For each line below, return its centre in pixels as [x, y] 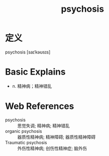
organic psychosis [24, 131]
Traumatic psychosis [26, 142]
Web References [40, 106]
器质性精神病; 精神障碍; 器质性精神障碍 [56, 137]
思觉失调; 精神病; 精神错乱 [44, 126]
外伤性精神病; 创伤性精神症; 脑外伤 [52, 148]
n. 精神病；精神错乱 [32, 86]
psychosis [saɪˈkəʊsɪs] [28, 52]
